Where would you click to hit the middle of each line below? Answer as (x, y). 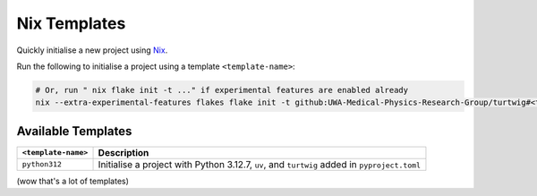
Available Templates (74, 131)
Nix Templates (71, 23)
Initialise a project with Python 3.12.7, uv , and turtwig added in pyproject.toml (259, 164)
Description (124, 152)
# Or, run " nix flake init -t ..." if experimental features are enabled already (222, 90)
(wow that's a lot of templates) (73, 181)
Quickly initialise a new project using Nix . (92, 50)
